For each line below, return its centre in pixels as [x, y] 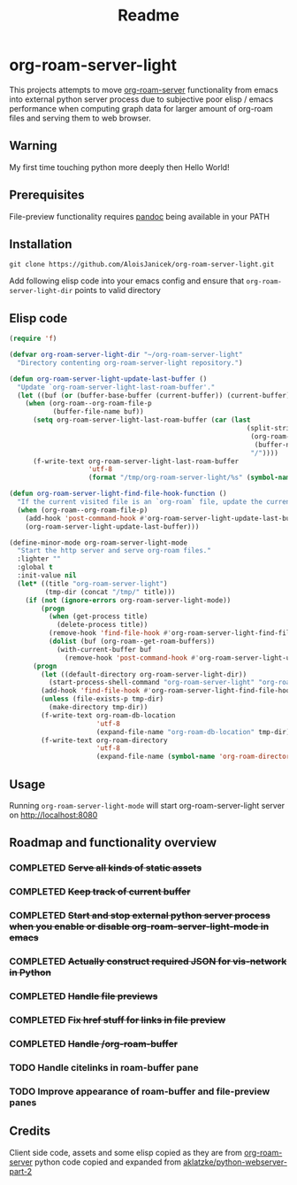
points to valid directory [118, 290]
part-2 [21, 1171]
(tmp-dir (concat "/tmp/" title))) [110, 592]
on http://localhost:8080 [53, 815]
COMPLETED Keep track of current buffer [100, 892]
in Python [30, 972]
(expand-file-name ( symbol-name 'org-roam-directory [195, 757]
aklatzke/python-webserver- [235, 1162]
